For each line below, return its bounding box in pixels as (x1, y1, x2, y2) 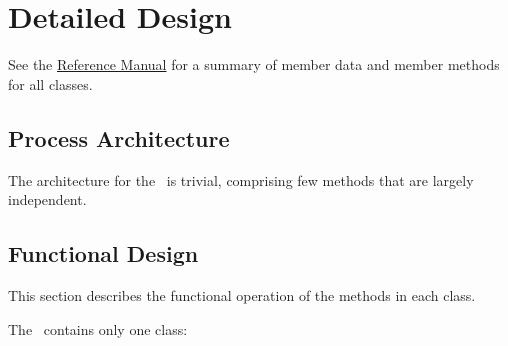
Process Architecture (8, 122, 230, 153)
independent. (8, 189, 87, 210)
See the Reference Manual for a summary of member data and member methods (8, 54, 500, 75)
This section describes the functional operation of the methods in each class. (8, 284, 476, 305)
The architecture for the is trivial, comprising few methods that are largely (8, 169, 474, 190)
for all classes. (8, 73, 93, 94)
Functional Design (8, 238, 199, 269)
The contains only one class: (8, 318, 188, 339)
